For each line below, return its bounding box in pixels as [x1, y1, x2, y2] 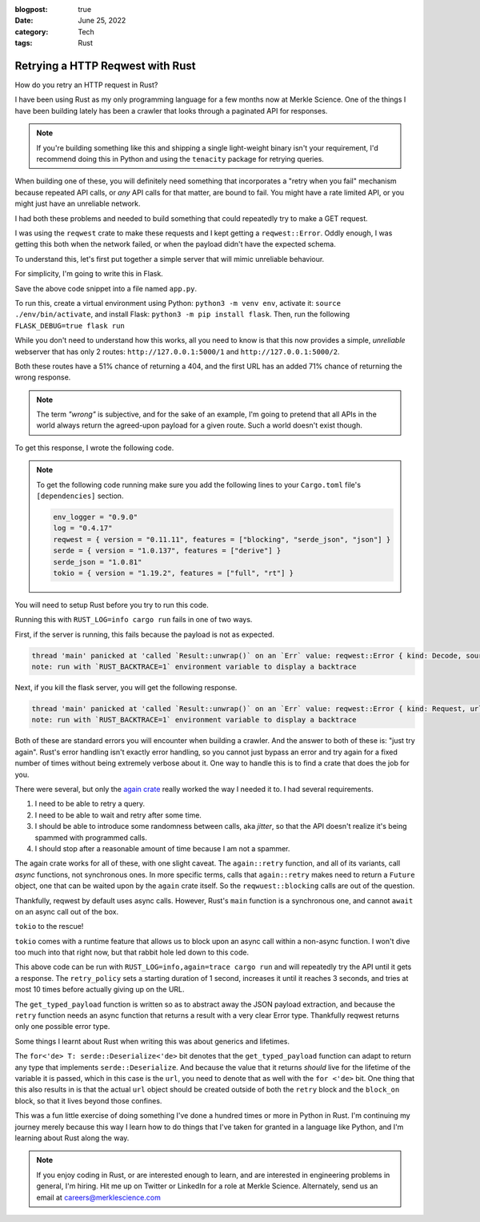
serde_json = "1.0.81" [53, 557, 142, 566]
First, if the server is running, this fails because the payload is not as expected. [14, 629, 275, 639]
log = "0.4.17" [53, 524, 113, 533]
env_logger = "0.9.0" [53, 513, 138, 521]
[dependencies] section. [36, 491, 124, 500]
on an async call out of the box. [14, 906, 119, 916]
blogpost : [14, 5, 48, 14]
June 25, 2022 [78, 16, 126, 26]
